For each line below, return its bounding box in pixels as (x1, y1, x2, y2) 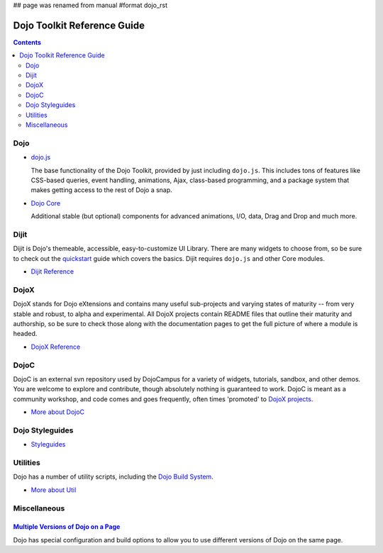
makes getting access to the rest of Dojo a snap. (30, 186, 173, 194)
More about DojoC (30, 408, 85, 416)
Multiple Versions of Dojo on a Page (13, 523, 121, 531)
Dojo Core (30, 199, 61, 207)
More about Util (30, 486, 77, 494)
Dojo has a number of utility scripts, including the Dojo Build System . (13, 472, 214, 481)
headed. (13, 330, 38, 338)
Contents (13, 38, 42, 46)
